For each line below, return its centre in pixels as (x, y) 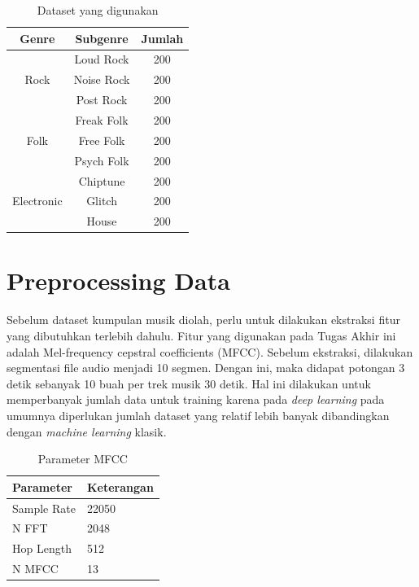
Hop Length (42, 548)
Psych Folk (102, 160)
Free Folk (102, 140)
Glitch (102, 201)
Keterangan (120, 486)
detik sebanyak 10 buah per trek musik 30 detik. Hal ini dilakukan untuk (189, 383)
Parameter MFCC (83, 459)
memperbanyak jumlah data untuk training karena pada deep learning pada (196, 399)
